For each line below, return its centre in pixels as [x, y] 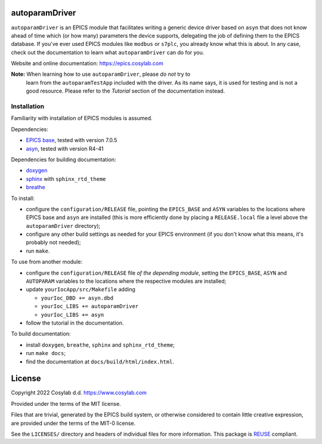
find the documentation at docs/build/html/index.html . [100, 362]
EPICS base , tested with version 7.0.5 [72, 140]
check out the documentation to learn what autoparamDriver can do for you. [108, 52]
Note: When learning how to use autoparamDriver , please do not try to [101, 74]
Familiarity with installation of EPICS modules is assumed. [82, 118]
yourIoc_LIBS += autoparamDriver [90, 306]
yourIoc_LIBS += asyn [72, 314]
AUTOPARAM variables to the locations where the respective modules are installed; [126, 281]
